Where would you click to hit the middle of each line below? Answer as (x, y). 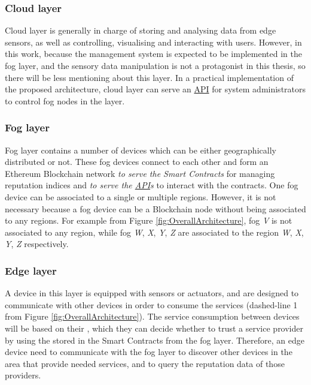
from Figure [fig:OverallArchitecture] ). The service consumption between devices (152, 316)
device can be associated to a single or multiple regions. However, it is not (141, 196)
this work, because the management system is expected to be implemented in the (153, 54)
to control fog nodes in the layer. (65, 100)
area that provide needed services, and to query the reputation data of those (145, 363)
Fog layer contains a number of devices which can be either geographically (141, 150)
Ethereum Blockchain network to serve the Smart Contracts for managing (140, 173)
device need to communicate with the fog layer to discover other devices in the (149, 352)
